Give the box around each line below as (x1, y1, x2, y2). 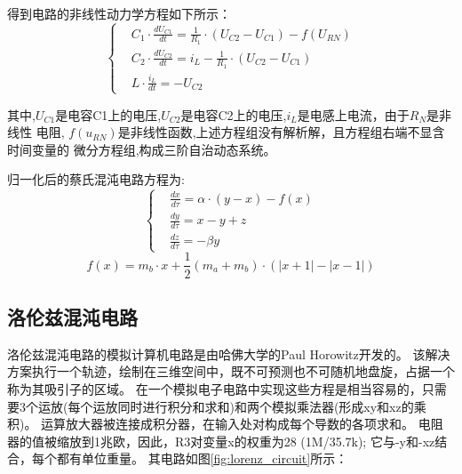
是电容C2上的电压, (180, 105, 287, 124)
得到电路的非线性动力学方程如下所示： (7, 4, 231, 22)
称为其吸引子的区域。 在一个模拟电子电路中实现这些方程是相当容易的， (7, 379, 422, 398)
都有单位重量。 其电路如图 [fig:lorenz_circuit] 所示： (56, 449, 348, 468)
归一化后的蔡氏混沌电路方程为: (7, 170, 185, 189)
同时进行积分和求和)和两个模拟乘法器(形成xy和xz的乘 (117, 397, 426, 415)
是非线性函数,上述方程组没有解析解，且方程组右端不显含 (117, 123, 445, 141)
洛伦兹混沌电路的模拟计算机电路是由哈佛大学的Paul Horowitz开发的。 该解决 (7, 344, 450, 363)
